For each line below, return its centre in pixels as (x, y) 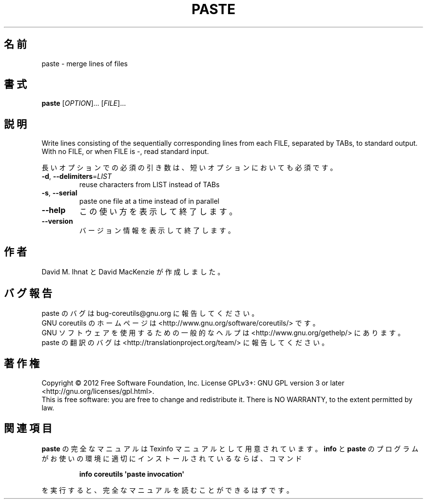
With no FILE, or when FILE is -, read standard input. (125, 152)
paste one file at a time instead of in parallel (149, 201)
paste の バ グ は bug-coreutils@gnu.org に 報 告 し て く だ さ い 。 (150, 313)
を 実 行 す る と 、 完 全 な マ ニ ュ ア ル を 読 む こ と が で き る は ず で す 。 (167, 490)
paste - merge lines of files (85, 63)
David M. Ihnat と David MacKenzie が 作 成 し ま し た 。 (133, 272)
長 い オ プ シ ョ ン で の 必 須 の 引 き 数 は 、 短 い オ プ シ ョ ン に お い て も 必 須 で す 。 (189, 168)
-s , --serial (59, 193)
